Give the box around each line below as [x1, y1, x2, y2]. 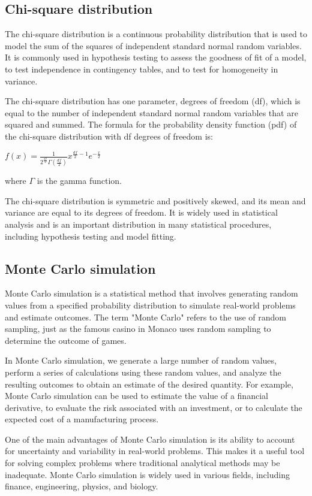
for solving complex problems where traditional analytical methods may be [5, 456, 280, 469]
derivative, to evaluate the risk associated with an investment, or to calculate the [5, 401, 302, 413]
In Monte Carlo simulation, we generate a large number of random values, [5, 354, 277, 367]
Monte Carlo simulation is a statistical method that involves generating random [5, 287, 298, 300]
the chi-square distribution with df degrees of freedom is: [5, 129, 213, 142]
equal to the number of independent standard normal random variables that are [5, 106, 298, 119]
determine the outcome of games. [5, 334, 127, 346]
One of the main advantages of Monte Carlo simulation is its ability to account [5, 433, 295, 445]
